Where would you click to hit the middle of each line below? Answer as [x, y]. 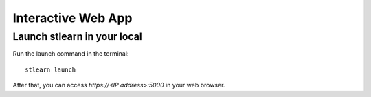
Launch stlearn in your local [77, 36]
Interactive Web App [72, 18]
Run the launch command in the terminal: [71, 54]
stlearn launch [50, 69]
